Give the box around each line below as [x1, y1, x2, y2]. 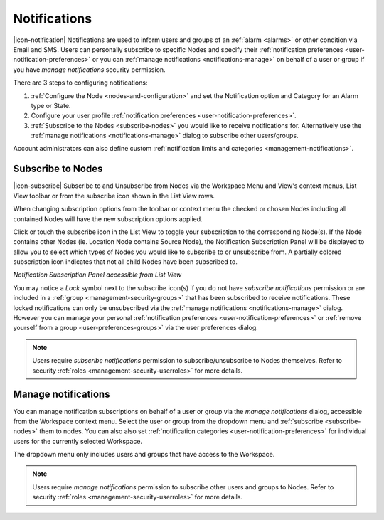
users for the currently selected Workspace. [13, 437, 142, 445]
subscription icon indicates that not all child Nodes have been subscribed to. [13, 258, 238, 266]
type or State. [31, 101, 71, 110]
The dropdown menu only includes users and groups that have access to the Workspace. [13, 450, 275, 459]
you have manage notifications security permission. [13, 65, 166, 74]
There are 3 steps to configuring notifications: [13, 78, 148, 87]
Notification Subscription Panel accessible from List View [13, 270, 182, 279]
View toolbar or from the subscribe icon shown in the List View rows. [13, 191, 215, 200]
